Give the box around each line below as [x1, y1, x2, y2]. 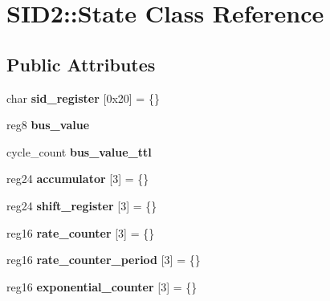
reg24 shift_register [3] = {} [6, 197, 157, 214]
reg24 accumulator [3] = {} [6, 170, 149, 187]
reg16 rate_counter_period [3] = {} [6, 251, 201, 268]
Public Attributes [6, 51, 156, 76]
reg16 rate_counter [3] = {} [6, 224, 155, 241]
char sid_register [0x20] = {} [6, 89, 160, 106]
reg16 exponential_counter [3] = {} [6, 278, 198, 295]
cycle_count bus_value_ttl [6, 143, 152, 160]
